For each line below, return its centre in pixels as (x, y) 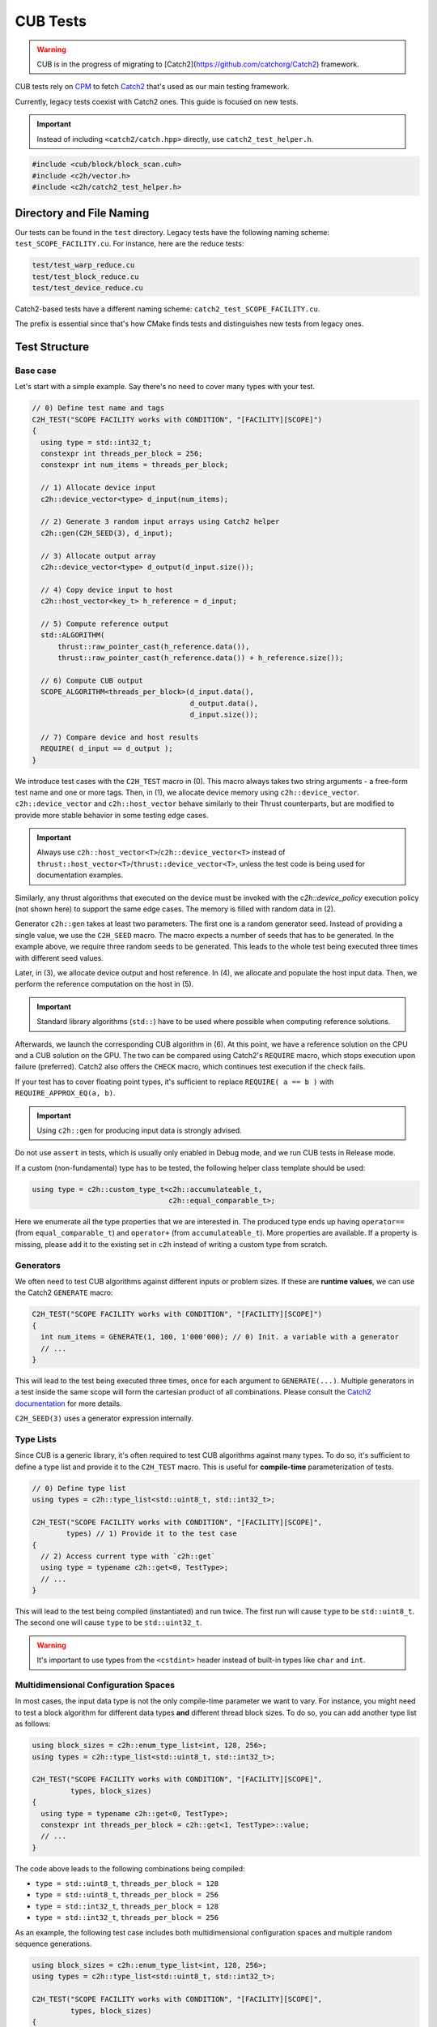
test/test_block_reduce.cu (85, 276)
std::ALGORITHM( (73, 635)
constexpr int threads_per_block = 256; (122, 454)
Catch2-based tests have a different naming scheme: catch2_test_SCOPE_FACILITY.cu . (168, 309)
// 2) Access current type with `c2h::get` (128, 1556)
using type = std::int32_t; (96, 442)
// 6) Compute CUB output (92, 680)
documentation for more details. (68, 1403)
